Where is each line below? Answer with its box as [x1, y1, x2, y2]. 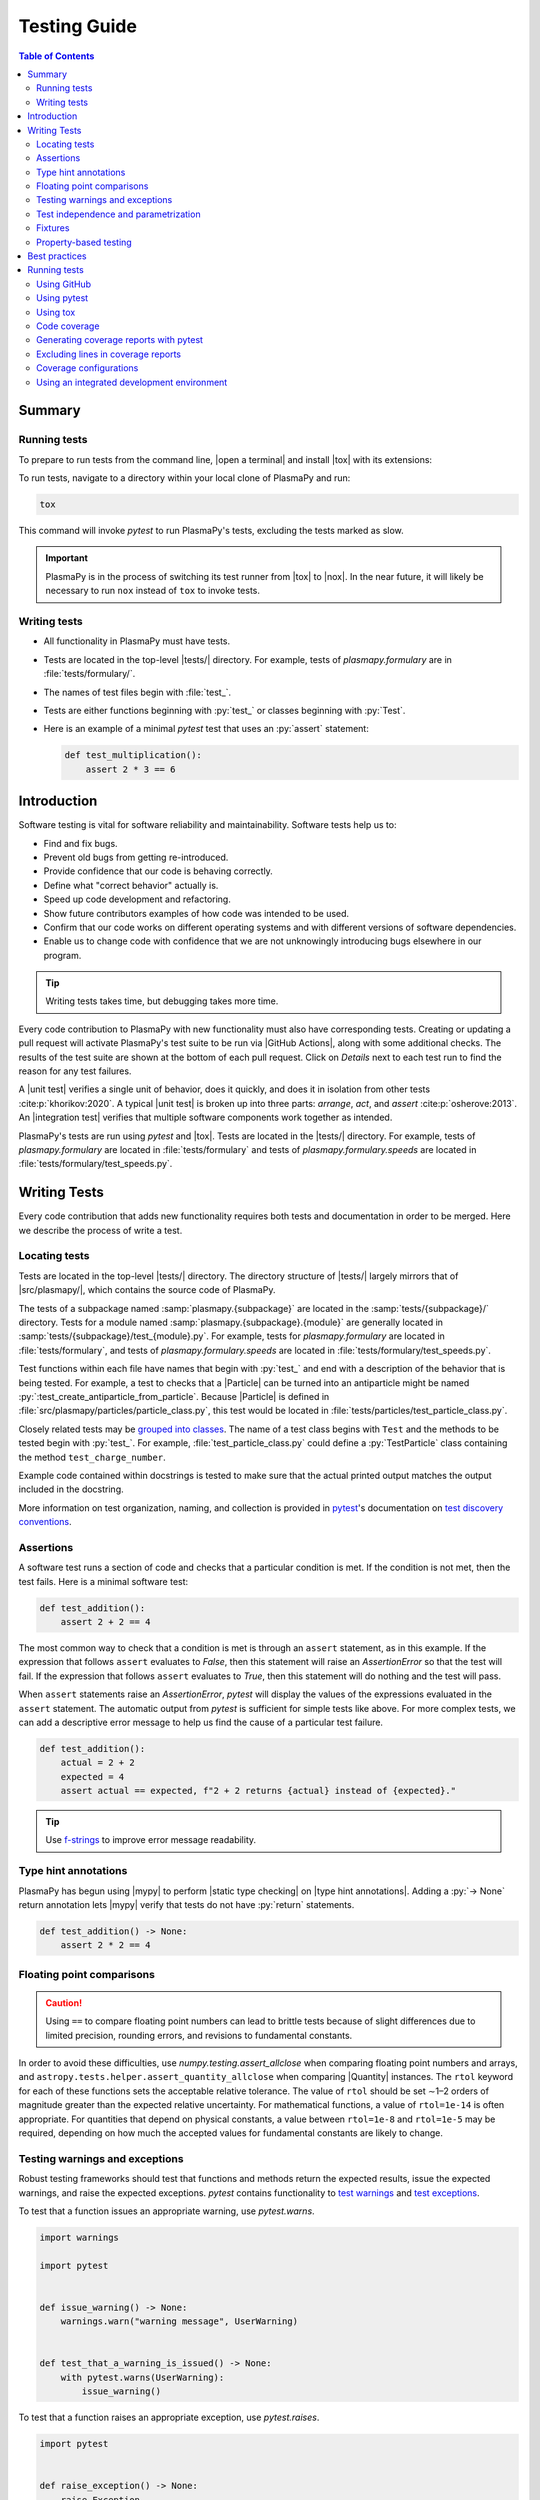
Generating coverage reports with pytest [36, 334, 204, 346]
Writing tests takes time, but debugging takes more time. [45, 995, 279, 1007]
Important [45, 552, 89, 564]
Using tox [36, 306, 76, 318]
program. [43, 949, 82, 961]
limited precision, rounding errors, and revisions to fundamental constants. [45, 2029, 353, 2041]
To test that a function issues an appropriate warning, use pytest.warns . [18, 2205, 315, 2217]
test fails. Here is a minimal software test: [18, 1575, 189, 1587]
